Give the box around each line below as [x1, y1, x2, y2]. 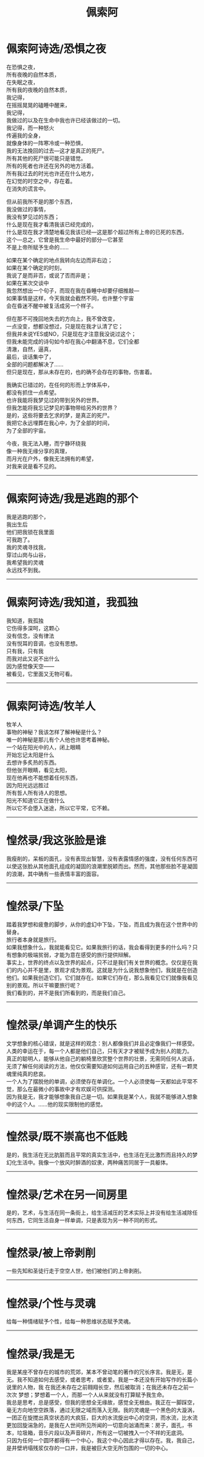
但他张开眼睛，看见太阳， [6, 766, 70, 773]
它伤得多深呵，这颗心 [6, 624, 59, 631]
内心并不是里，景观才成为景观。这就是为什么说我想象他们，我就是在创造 [16, 966, 198, 973]
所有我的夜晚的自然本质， [6, 86, 70, 93]
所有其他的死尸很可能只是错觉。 [6, 155, 86, 162]
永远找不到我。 [6, 566, 44, 574]
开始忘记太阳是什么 [6, 751, 55, 758]
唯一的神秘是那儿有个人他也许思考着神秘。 [6, 735, 113, 743]
